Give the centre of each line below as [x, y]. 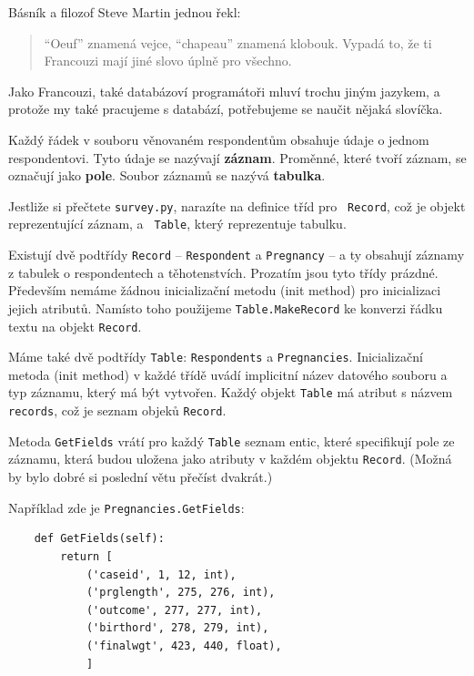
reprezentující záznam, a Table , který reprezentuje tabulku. [177, 224]
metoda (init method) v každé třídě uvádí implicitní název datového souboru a [228, 374]
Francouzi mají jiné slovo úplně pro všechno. [168, 61]
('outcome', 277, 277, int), [174, 610]
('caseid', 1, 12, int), [161, 574]
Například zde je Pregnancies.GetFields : [126, 507]
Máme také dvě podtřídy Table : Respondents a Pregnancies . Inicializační [216, 357]
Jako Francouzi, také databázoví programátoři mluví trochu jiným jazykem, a [224, 91]
